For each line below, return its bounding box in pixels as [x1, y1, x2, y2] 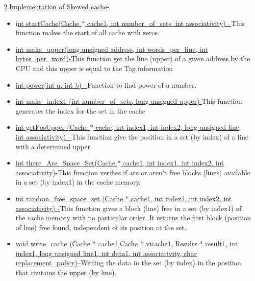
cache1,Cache [98, 238, 138, 249]
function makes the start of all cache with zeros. [15, 27, 160, 38]
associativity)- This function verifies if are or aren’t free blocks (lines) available [15, 167, 251, 177]
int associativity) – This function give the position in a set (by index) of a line [15, 131, 249, 141]
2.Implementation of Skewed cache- [4, 1, 110, 11]
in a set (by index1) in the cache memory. [15, 177, 141, 187]
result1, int [205, 238, 238, 249]
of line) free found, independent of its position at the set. [15, 222, 187, 232]
